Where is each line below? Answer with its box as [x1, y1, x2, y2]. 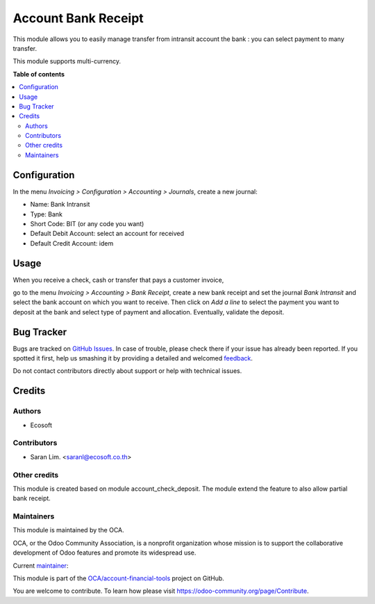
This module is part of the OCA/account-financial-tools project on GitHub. [12, 574, 225, 582]
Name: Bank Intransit [30, 200, 90, 209]
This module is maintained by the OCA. [12, 526, 124, 534]
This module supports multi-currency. [12, 57, 122, 65]
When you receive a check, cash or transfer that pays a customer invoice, [12, 276, 224, 284]
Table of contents [12, 70, 65, 78]
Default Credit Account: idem [30, 239, 114, 247]
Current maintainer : [12, 561, 69, 570]
